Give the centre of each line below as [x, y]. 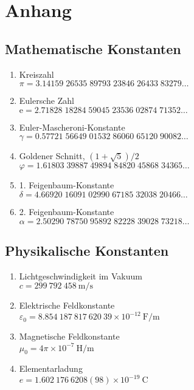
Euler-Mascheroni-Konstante [72, 127]
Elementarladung [51, 368]
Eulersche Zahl [47, 101]
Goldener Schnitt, [52, 156]
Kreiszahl [36, 74]
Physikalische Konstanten [87, 250]
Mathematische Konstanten [93, 48]
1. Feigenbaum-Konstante [67, 185]
